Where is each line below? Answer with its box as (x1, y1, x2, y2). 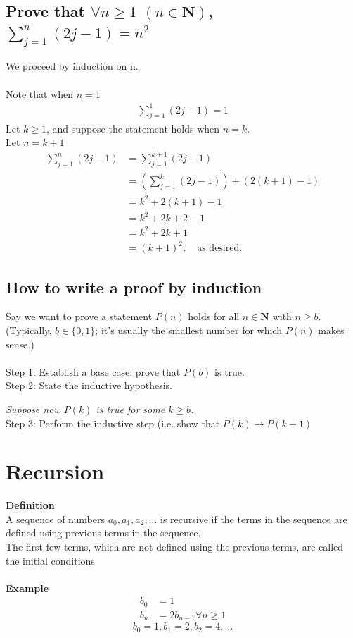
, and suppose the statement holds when (46, 121, 220, 135)
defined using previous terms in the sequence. (6, 525, 201, 540)
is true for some (96, 401, 165, 416)
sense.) (6, 336, 34, 351)
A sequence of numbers (6, 511, 105, 526)
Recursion (6, 457, 105, 486)
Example (6, 580, 49, 595)
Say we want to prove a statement (6, 309, 153, 324)
